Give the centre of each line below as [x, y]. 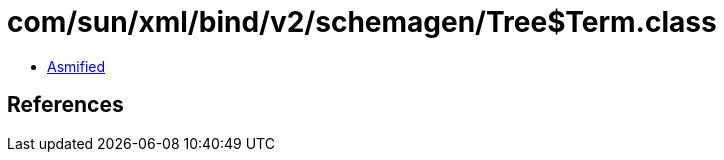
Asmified [76, 66]
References [65, 105]
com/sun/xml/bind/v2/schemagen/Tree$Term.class [362, 22]
